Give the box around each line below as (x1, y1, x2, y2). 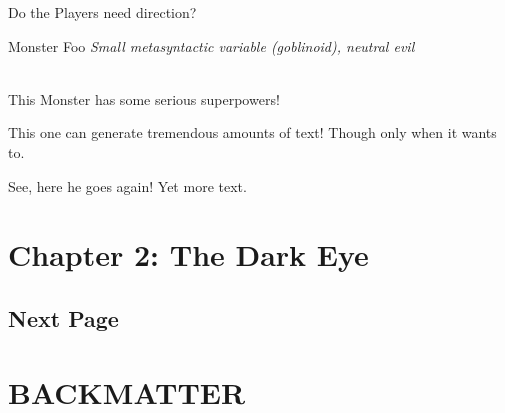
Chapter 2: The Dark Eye (8, 234, 369, 275)
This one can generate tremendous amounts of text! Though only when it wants (8, 122, 497, 143)
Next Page (8, 302, 119, 333)
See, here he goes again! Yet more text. (8, 175, 247, 196)
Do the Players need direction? (8, 2, 197, 22)
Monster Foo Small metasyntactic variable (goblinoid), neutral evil (8, 35, 415, 56)
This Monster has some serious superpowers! (8, 88, 280, 109)
